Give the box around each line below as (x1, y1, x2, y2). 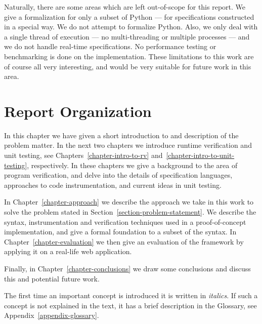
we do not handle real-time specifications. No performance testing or (4, 41, 216, 52)
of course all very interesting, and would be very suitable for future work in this (4, 61, 251, 71)
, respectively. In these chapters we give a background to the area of (27, 159, 238, 170)
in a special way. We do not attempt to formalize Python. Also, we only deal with (4, 21, 258, 32)
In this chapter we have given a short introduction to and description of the (4, 130, 239, 140)
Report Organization (4, 100, 152, 121)
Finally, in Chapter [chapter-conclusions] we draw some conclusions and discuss (4, 263, 251, 273)
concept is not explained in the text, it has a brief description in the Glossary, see (4, 300, 257, 310)
